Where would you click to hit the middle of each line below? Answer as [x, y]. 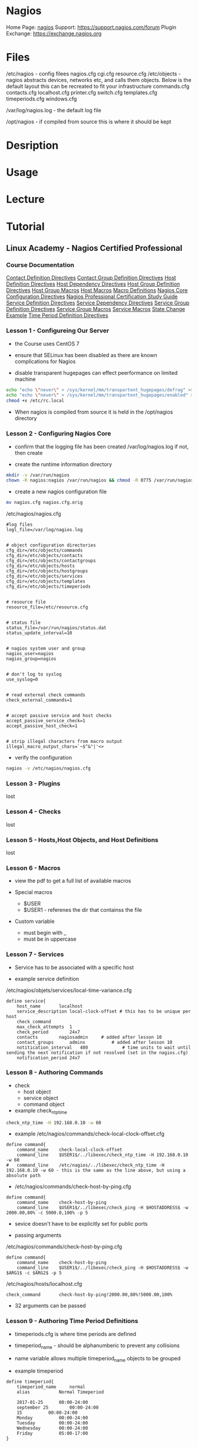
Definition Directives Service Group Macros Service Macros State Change [96, 309]
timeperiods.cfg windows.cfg [42, 99]
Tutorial [26, 226]
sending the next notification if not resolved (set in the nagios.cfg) [97, 1052]
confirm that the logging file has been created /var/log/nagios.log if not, [101, 446]
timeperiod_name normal [51, 1387]
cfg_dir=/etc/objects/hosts [41, 566]
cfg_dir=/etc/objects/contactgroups [51, 561]
